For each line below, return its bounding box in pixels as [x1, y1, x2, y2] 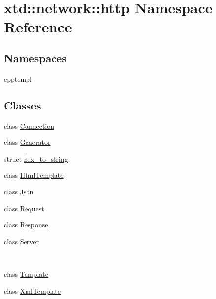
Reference [4, 17, 72, 37]
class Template [4, 269, 48, 279]
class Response [4, 219, 48, 230]
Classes [4, 97, 41, 112]
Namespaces [4, 50, 67, 65]
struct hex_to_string [4, 153, 68, 163]
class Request [4, 203, 44, 213]
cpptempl [4, 73, 32, 83]
